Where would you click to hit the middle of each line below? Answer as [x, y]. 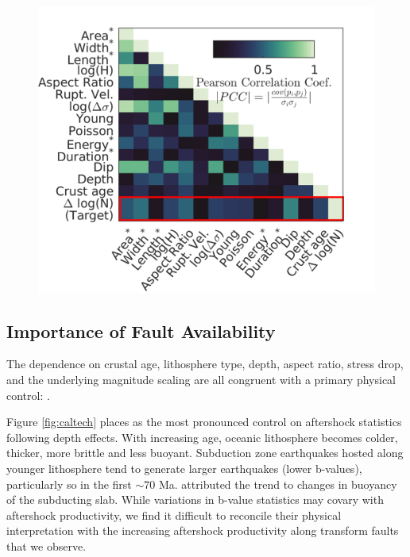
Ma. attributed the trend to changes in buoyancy [278, 484]
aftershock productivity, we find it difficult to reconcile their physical [174, 515]
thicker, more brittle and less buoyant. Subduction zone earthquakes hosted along [205, 453]
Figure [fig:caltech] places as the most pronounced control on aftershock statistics [204, 422]
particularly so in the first [69, 484]
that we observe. [46, 545]
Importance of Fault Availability [141, 330]
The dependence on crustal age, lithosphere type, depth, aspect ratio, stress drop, [205, 364]
